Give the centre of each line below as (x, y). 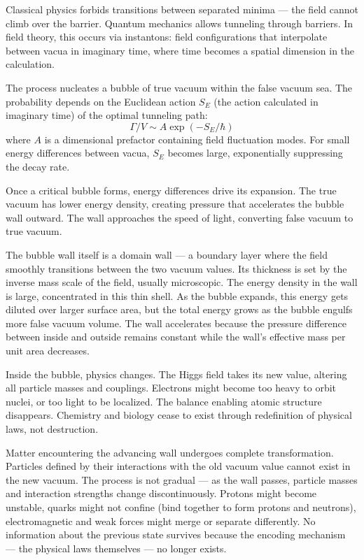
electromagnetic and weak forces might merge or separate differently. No (161, 520)
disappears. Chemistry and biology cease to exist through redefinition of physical (179, 415)
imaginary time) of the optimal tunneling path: (107, 115)
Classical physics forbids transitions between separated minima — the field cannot (182, 9)
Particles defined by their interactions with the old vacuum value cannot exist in (178, 466)
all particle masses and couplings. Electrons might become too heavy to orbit (171, 388)
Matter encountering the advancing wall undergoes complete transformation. (170, 452)
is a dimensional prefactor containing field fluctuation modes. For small (197, 139)
